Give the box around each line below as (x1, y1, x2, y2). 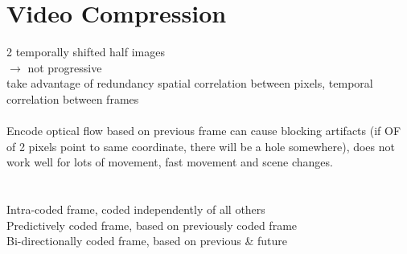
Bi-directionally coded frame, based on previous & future (6, 232, 287, 249)
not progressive (27, 59, 102, 76)
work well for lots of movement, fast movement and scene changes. (6, 154, 333, 170)
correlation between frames (6, 90, 139, 107)
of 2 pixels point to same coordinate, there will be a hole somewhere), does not (6, 137, 395, 154)
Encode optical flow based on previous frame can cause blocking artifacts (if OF (6, 122, 401, 139)
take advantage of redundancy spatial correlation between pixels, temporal (6, 75, 373, 92)
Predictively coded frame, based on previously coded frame (6, 216, 298, 233)
